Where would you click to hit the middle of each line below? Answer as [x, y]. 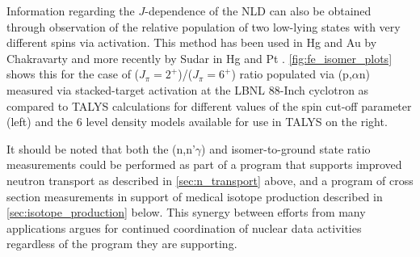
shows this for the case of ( [73, 74]
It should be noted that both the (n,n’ [101, 148]
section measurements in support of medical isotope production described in [195, 196]
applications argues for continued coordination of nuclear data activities [184, 228]
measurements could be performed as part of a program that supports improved [204, 164]
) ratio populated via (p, [292, 74]
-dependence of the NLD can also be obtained [258, 11]
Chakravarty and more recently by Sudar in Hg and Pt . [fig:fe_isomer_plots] [199, 58]
